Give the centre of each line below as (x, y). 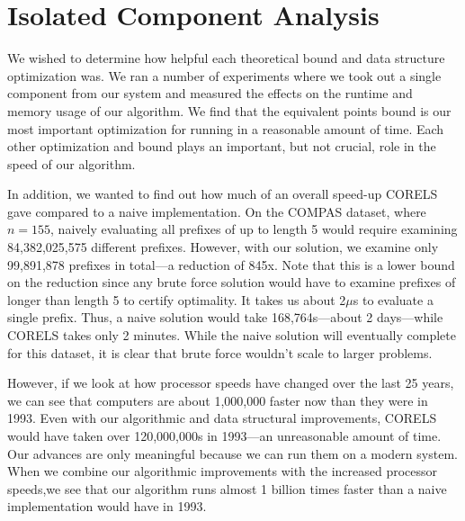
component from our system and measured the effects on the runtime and (210, 93)
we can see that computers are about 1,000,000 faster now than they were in (218, 400)
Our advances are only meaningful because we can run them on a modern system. (232, 453)
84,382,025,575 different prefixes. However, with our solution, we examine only (223, 247)
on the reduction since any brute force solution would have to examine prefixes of (232, 282)
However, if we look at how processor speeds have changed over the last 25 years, (231, 383)
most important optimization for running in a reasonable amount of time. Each (226, 128)
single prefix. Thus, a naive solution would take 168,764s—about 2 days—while (225, 317)
